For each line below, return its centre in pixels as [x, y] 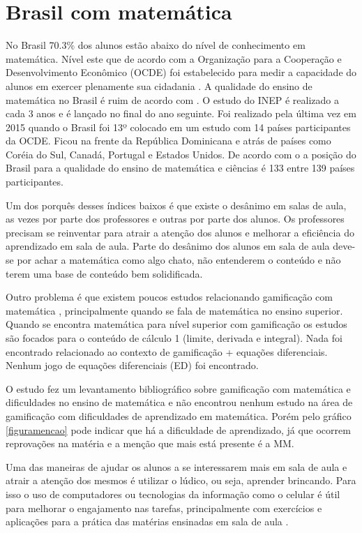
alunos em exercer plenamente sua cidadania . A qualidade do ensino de [159, 85]
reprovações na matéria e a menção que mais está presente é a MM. [150, 443]
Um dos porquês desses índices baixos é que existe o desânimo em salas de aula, [176, 205]
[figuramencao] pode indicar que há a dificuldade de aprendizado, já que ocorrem [178, 429]
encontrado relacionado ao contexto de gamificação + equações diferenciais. [167, 351]
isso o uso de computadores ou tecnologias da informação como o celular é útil [173, 494]
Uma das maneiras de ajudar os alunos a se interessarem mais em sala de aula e [176, 466]
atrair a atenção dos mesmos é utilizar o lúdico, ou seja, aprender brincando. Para [181, 480]
